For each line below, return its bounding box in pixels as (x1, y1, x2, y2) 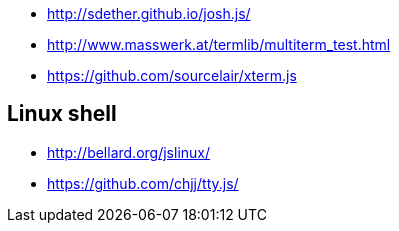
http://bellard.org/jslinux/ (47, 143, 211, 161)
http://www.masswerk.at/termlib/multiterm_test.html (47, 36, 391, 53)
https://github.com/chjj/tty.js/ (47, 174, 239, 192)
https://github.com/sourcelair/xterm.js (47, 67, 297, 84)
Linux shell (7, 101, 117, 127)
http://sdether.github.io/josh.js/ (47, 5, 251, 22)
